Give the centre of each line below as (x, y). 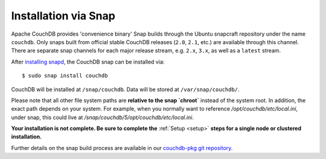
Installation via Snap (63, 16)
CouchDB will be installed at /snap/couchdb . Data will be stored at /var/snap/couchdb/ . (125, 89)
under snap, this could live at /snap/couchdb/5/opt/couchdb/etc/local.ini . (103, 117)
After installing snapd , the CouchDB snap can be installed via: (88, 62)
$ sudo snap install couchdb (65, 76)
